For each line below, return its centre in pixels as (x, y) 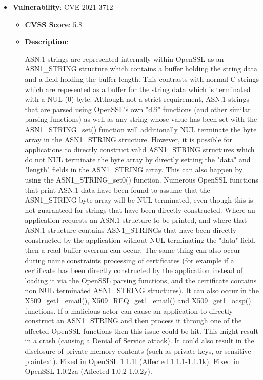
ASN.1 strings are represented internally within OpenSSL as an (124, 58)
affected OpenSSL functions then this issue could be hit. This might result (141, 330)
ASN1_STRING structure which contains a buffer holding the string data (141, 69)
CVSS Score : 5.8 (54, 24)
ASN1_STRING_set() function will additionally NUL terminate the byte (141, 129)
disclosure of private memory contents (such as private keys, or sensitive (138, 351)
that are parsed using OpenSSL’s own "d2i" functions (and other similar (138, 109)
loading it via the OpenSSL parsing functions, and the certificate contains (141, 280)
